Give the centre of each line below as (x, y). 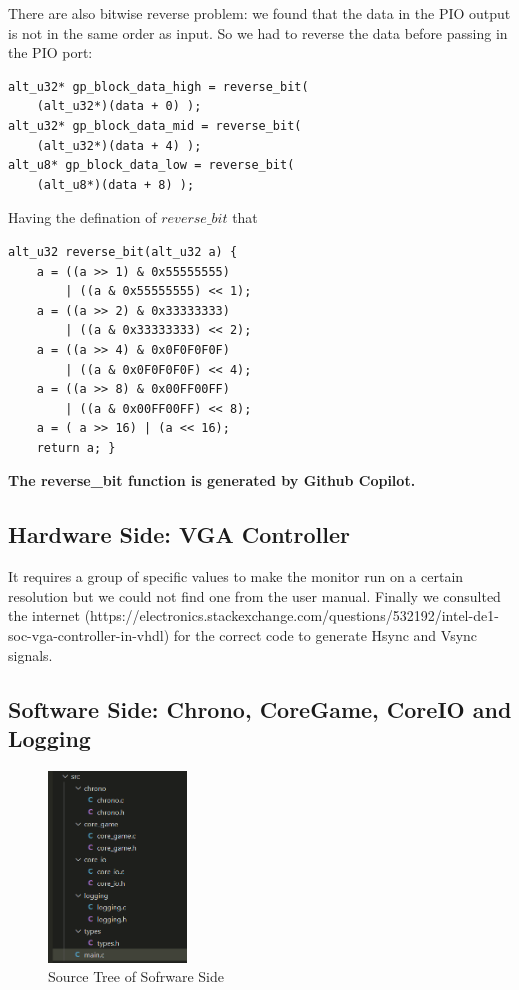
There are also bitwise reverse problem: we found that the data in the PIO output (259, 13)
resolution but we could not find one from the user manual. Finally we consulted (254, 595)
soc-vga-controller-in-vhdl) (89, 635)
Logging (49, 738)
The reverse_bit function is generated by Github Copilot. (212, 480)
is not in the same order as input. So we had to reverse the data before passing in (258, 32)
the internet (44, 615)
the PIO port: (50, 52)
